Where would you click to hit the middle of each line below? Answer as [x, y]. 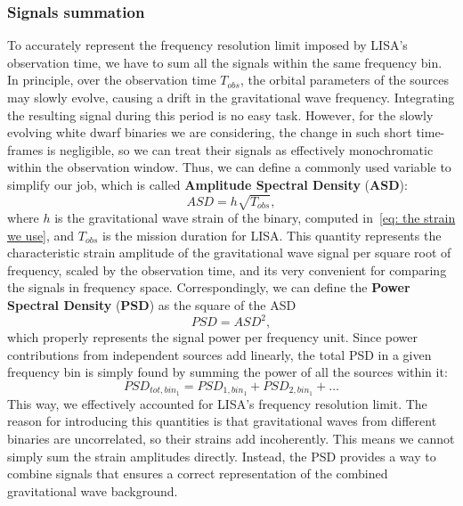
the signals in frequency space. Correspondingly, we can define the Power [209, 287]
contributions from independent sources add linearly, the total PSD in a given [219, 354]
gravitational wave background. [93, 490]
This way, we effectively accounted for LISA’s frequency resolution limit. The [217, 403]
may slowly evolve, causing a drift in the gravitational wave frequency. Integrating [231, 97]
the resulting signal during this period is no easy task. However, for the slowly [220, 114]
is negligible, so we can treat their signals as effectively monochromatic [240, 149]
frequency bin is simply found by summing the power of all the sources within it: [227, 372]
